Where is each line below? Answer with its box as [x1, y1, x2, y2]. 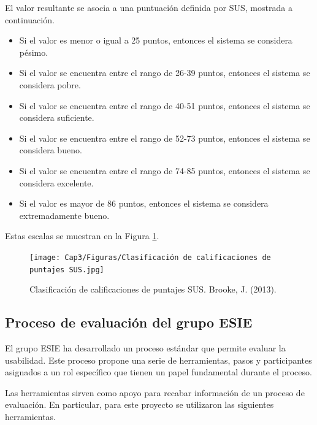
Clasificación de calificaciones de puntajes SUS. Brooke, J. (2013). [29, 283, 277, 296]
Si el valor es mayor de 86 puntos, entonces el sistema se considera [19, 197, 269, 210]
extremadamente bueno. [19, 209, 110, 221]
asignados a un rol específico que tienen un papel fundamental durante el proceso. [5, 366, 312, 378]
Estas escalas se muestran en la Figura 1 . [5, 229, 159, 242]
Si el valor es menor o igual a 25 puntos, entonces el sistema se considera [19, 34, 292, 47]
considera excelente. [19, 176, 94, 189]
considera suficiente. [19, 111, 94, 124]
